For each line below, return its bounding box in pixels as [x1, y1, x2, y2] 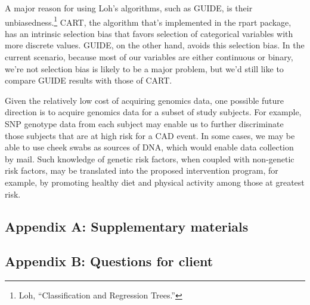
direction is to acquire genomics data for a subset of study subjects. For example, [5, 106, 302, 118]
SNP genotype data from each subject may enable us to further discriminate [5, 118, 284, 130]
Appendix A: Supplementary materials [5, 217, 249, 235]
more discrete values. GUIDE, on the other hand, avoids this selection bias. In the [5, 39, 305, 51]
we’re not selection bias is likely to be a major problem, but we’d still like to [5, 62, 284, 75]
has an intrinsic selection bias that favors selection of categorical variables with [5, 27, 293, 39]
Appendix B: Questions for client [5, 252, 213, 270]
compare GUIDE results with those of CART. [5, 74, 172, 87]
